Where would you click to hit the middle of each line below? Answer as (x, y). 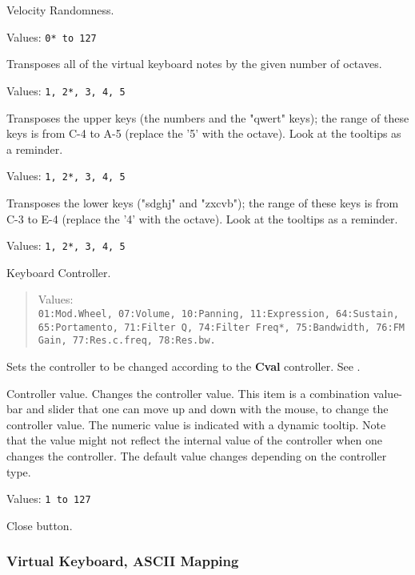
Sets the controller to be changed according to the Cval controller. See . (184, 366)
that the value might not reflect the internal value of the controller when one (194, 440)
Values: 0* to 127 (52, 36)
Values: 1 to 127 (49, 499)
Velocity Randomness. (60, 10)
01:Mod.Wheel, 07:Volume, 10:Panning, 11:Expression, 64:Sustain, (218, 314)
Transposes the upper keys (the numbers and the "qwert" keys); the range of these (208, 117)
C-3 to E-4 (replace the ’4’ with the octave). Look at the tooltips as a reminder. (202, 218)
